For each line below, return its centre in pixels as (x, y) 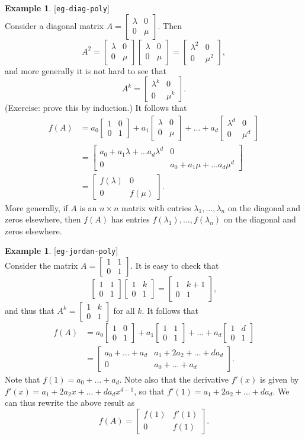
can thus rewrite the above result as (70, 403)
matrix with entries (156, 207)
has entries (130, 219)
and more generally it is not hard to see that (86, 70)
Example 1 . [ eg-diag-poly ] (57, 8)
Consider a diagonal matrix (54, 25)
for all (124, 310)
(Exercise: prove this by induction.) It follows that (96, 108)
